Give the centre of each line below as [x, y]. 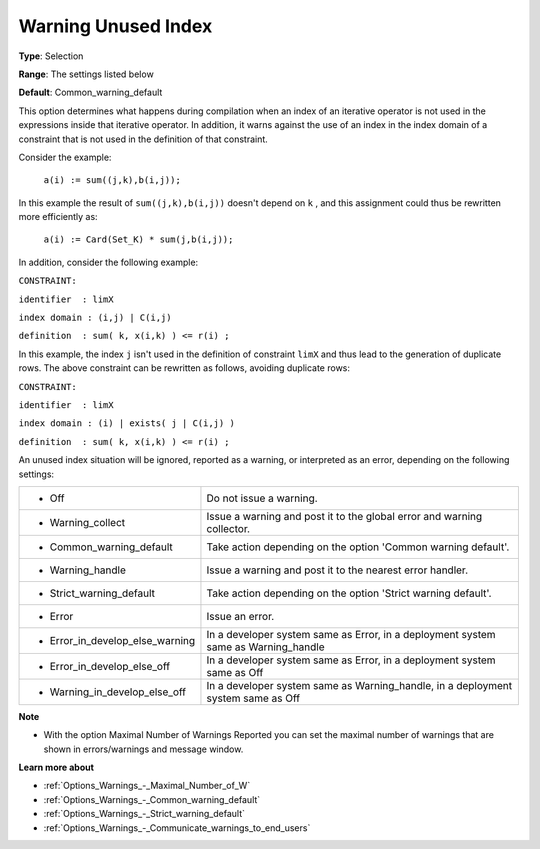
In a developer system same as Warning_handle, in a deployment [359, 685]
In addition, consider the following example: [108, 262]
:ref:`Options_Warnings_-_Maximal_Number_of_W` [147, 786]
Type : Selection [51, 56]
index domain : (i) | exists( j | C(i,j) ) [126, 423]
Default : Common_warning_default [90, 92]
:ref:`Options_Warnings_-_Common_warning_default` [152, 799]
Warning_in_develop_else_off [118, 692]
